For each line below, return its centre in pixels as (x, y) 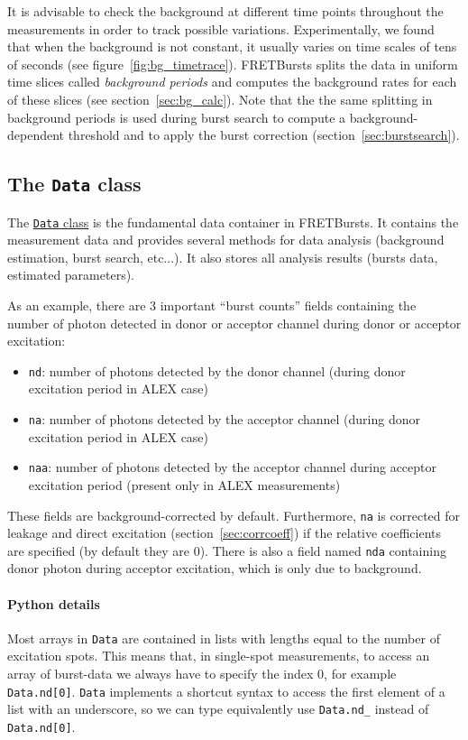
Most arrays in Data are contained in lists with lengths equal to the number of (224, 638)
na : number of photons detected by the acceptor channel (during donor (224, 419)
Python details (54, 603)
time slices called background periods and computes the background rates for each (232, 82)
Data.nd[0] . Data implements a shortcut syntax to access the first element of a (226, 691)
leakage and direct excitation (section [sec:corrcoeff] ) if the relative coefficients (225, 533)
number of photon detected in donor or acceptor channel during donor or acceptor (234, 323)
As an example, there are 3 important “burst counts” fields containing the (212, 305)
